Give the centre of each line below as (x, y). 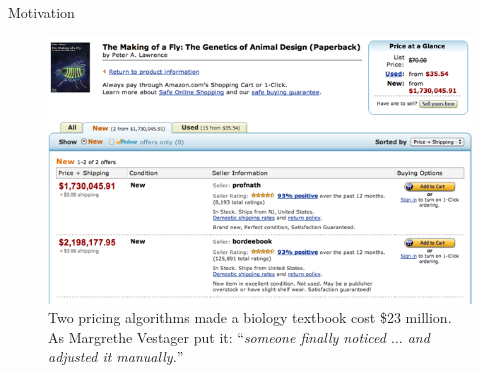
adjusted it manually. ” (116, 356)
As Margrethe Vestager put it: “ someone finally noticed (217, 336)
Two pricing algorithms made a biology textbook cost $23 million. (250, 317)
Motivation (41, 12)
